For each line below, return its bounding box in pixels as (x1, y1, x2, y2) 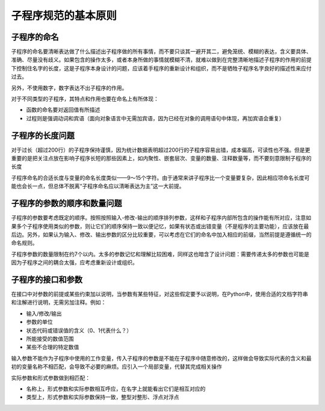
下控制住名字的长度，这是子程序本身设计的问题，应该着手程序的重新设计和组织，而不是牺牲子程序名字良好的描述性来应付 (11, 64, 312, 72)
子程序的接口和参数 (11, 274, 82, 285)
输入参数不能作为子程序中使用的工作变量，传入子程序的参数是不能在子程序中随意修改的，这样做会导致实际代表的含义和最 (11, 354, 312, 362)
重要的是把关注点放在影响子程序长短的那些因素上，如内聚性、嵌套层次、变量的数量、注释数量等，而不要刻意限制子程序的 (11, 155, 312, 162)
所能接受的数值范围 (26, 335, 74, 342)
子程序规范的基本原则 (11, 9, 117, 22)
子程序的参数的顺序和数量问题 (11, 199, 122, 209)
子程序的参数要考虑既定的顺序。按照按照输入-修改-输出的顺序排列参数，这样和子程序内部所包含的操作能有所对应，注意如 (11, 214, 311, 221)
